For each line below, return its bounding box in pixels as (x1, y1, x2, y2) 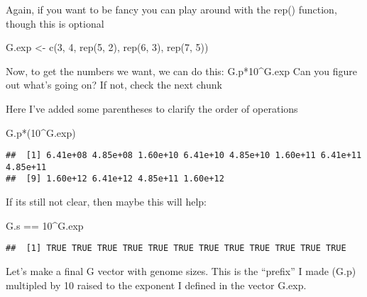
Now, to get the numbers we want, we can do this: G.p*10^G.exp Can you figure (6, 63, 358, 78)
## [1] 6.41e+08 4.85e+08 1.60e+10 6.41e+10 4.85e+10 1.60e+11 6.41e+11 (6, 150, 362, 161)
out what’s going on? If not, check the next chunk (6, 77, 222, 92)
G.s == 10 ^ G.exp (6, 218, 84, 232)
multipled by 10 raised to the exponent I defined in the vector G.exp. (6, 277, 307, 292)
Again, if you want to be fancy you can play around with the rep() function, (6, 2, 337, 16)
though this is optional (6, 16, 104, 30)
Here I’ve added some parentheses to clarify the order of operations (6, 101, 298, 116)
